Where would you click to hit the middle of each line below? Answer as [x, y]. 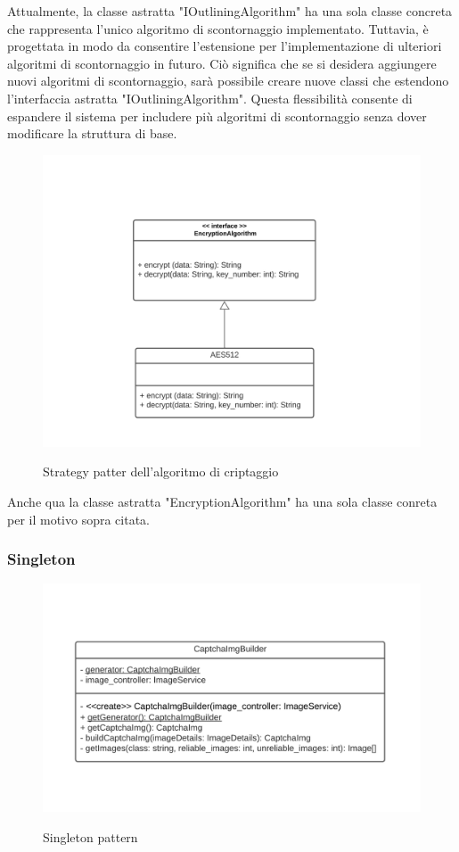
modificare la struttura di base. [92, 133]
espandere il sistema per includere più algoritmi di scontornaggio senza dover [217, 116]
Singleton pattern [90, 836]
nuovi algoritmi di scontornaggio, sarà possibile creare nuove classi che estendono [228, 81]
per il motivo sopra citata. [78, 519]
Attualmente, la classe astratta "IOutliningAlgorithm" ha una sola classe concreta [230, 11]
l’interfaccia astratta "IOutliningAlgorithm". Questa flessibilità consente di [210, 98]
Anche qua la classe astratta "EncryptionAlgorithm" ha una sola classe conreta [222, 502]
